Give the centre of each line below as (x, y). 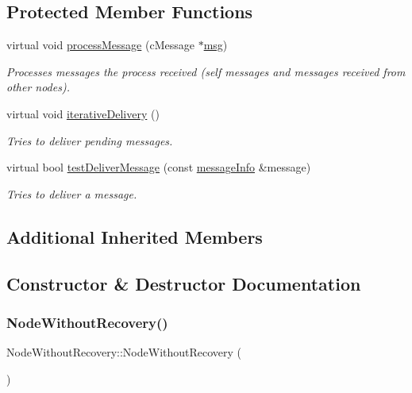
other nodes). (38, 87)
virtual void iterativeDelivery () (83, 113)
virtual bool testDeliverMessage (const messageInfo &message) (159, 167)
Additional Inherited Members (135, 236)
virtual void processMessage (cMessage (100, 45)
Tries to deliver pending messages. (90, 140)
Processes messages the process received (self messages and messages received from (206, 71)
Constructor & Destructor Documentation (184, 283)
